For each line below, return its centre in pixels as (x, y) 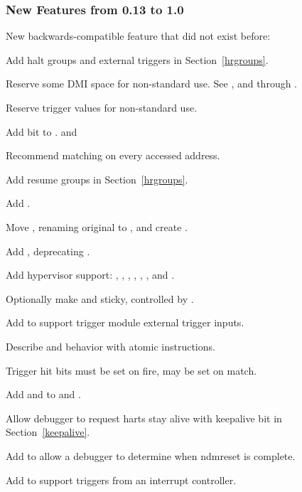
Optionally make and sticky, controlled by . (100, 298)
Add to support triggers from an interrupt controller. (121, 480)
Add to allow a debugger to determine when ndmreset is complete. (151, 455)
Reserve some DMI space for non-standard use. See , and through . (152, 84)
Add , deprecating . (48, 251)
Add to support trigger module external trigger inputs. (125, 322)
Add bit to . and (42, 131)
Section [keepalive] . (48, 432)
